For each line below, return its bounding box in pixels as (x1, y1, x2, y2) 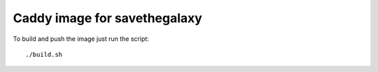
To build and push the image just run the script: (13, 35, 150, 43)
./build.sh (25, 51, 63, 58)
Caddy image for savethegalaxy (13, 10, 202, 26)
